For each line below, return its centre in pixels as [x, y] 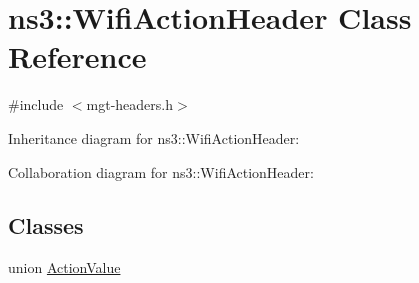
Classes [46, 225]
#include [36, 104]
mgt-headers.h [130, 104]
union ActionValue [64, 267]
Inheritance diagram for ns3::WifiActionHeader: [154, 137]
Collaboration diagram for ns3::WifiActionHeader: [161, 171]
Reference [77, 56]
